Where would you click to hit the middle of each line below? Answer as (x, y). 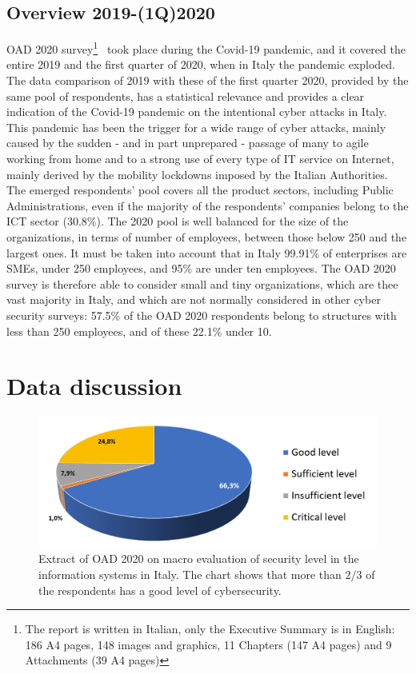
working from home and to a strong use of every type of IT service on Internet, (200, 159)
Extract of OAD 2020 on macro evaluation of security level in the (199, 558)
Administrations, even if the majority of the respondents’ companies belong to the (208, 205)
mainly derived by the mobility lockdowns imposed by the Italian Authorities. (197, 174)
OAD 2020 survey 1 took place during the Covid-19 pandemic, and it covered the (206, 48)
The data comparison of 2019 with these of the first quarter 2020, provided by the (208, 80)
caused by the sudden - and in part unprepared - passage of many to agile (188, 143)
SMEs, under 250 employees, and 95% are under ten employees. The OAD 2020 (201, 268)
